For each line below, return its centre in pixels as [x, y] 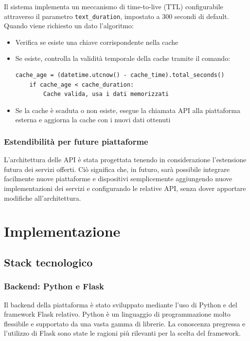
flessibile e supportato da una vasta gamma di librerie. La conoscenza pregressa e [125, 323]
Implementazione [62, 231]
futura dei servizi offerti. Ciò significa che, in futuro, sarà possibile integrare [117, 169]
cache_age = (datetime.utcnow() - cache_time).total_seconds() [120, 75]
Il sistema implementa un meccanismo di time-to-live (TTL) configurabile [114, 6]
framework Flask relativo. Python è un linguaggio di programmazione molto [117, 314]
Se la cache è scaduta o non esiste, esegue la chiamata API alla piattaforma [128, 110]
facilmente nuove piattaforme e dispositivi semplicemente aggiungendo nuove [118, 179]
